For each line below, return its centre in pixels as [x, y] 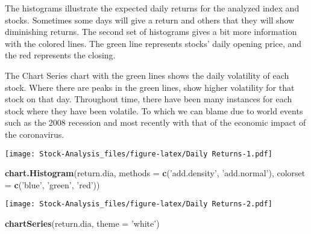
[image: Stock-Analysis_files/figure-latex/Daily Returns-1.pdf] [139, 154]
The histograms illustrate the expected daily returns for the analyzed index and [152, 8]
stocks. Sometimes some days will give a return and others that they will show [150, 20]
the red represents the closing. [60, 55]
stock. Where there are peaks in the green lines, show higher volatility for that [150, 87]
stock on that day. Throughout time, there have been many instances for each [149, 99]
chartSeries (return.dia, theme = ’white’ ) [82, 223]
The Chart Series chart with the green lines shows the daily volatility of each [147, 75]
